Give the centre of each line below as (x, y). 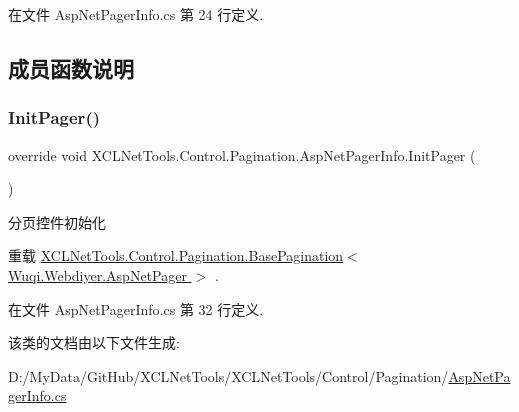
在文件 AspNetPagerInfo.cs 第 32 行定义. (136, 308)
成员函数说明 (71, 67)
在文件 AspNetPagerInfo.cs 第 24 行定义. (136, 14)
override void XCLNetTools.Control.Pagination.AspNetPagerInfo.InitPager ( (242, 154)
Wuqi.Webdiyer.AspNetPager (97, 274)
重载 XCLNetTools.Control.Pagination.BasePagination (176, 255)
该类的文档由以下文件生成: (94, 342)
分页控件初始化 (57, 221)
